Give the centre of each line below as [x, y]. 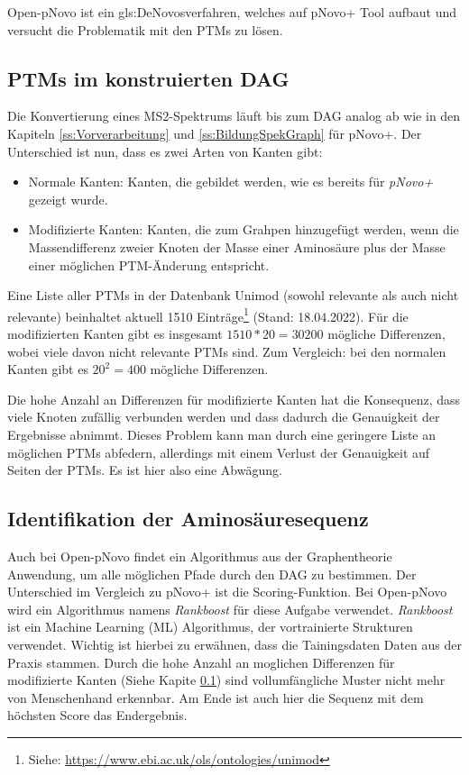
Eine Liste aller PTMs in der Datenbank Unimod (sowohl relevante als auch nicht [233, 295]
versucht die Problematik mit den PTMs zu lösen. [145, 29]
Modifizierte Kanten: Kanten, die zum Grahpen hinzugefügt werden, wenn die [244, 229]
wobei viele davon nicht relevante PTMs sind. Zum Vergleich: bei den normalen [227, 351]
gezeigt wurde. [68, 199]
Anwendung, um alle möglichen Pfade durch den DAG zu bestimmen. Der [212, 574]
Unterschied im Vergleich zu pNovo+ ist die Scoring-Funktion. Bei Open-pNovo [227, 592]
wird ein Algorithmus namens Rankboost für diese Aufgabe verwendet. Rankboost [230, 609]
